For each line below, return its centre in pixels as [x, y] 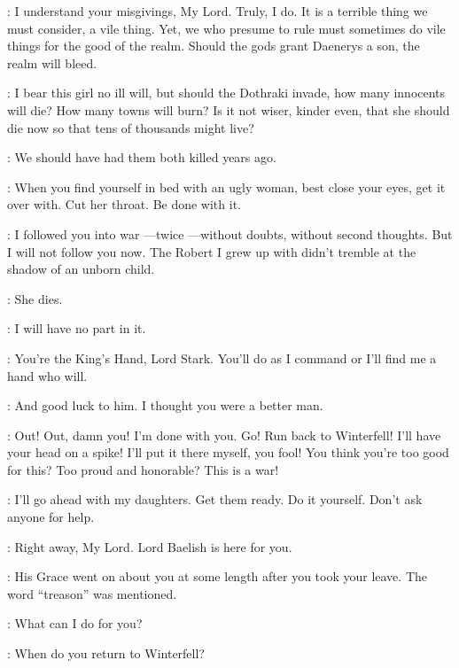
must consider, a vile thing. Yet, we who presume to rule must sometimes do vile [226, 28]
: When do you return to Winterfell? [106, 653]
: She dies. [35, 298]
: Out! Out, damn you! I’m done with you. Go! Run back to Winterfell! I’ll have [224, 435]
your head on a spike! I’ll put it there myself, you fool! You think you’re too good [228, 452]
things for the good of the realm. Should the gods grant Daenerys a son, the [214, 46]
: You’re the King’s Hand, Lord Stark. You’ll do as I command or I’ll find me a [222, 357]
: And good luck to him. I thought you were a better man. [165, 405]
